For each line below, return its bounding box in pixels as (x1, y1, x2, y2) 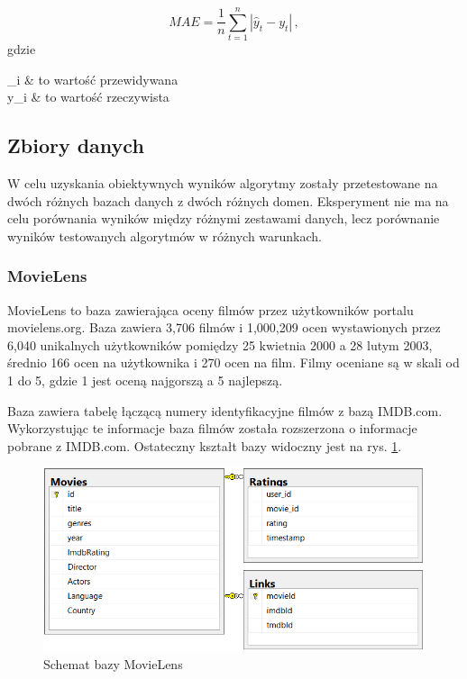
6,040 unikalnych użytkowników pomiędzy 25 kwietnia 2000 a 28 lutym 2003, (7, 335, 433, 354)
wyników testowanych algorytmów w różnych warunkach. (7, 226, 323, 245)
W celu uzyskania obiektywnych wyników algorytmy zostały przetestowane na (7, 174, 438, 193)
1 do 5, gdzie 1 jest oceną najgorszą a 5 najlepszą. (7, 371, 283, 390)
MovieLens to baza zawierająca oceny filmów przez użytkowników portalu (7, 300, 414, 319)
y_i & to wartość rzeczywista (7, 87, 169, 106)
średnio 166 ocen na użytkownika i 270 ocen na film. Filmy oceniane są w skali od (7, 353, 460, 372)
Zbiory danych (7, 131, 144, 159)
